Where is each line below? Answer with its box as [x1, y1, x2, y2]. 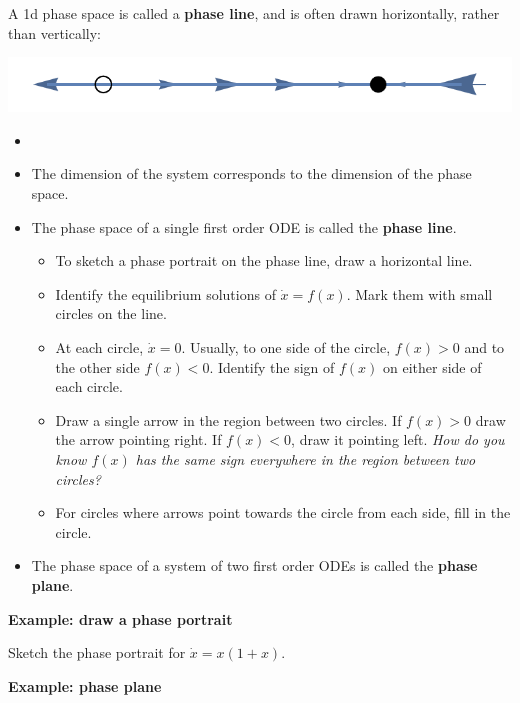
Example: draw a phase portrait [8, 608, 233, 629]
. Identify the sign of [209, 356, 335, 377]
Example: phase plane [8, 675, 162, 696]
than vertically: [8, 22, 102, 43]
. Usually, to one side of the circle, [181, 337, 391, 358]
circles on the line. [55, 303, 167, 324]
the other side [55, 356, 140, 377]
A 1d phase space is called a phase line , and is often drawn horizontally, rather [8, 3, 500, 23]
